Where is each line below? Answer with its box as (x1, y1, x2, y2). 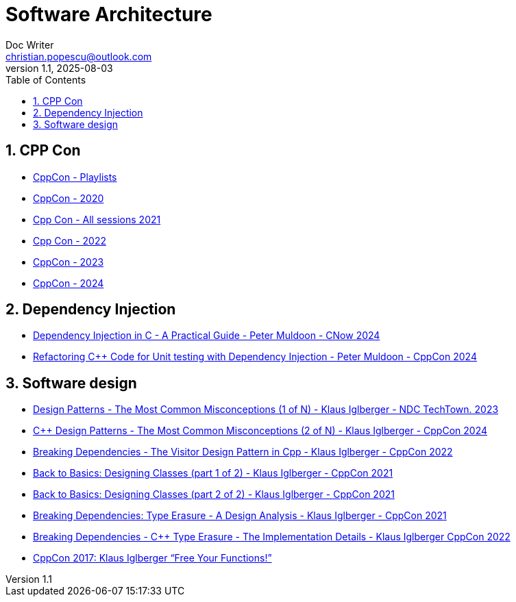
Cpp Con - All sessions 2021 (33, 213, 161, 225)
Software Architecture (5, 3, 212, 26)
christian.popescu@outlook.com (5, 50, 152, 62)
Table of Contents (5, 73, 86, 86)
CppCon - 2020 (33, 192, 104, 204)
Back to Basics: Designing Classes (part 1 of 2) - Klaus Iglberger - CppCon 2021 (33, 467, 393, 479)
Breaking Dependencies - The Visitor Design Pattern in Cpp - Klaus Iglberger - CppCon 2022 (33, 446, 453, 458)
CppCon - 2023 (33, 255, 104, 268)
